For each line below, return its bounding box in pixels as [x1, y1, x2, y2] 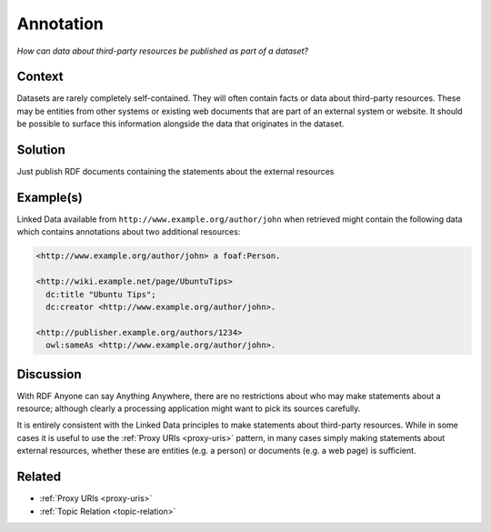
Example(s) [16, 189, 84, 205]
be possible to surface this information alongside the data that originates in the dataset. [16, 118, 345, 129]
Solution [16, 142, 65, 158]
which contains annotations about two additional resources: [16, 226, 241, 237]
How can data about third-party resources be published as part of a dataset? [16, 45, 309, 56]
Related [16, 469, 62, 485]
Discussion [16, 366, 82, 382]
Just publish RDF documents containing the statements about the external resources [16, 166, 335, 177]
